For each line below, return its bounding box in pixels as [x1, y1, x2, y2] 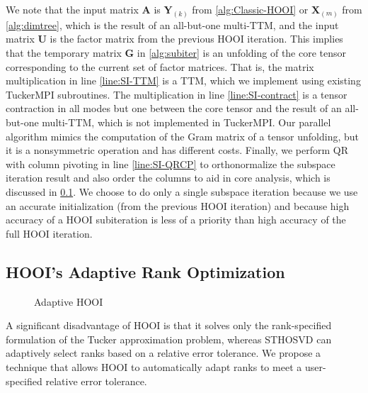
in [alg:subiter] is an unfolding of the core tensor [137, 45, 347, 60]
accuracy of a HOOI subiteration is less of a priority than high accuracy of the [6, 212, 346, 227]
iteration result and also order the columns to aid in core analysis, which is [6, 170, 330, 185]
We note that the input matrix [6, 2, 139, 16]
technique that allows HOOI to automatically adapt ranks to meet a [6, 359, 302, 374]
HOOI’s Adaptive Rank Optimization [6, 260, 285, 282]
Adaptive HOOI [34, 294, 103, 309]
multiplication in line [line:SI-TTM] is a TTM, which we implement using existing [6, 73, 361, 88]
